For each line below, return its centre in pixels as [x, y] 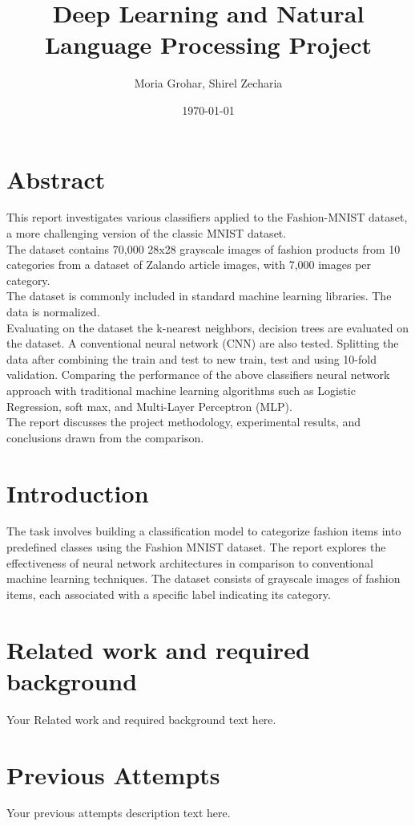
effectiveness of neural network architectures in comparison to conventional [190, 562]
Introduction [78, 492]
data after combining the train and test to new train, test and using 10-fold [191, 358]
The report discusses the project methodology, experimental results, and [184, 422]
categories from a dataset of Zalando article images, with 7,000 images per [189, 264]
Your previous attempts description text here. [119, 813]
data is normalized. [53, 311]
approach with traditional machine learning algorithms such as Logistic [181, 390]
